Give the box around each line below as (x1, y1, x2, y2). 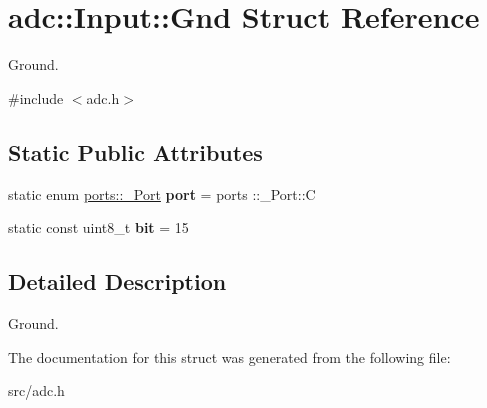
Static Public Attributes (8, 136, 263, 167)
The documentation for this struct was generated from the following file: (8, 346, 451, 367)
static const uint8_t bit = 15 (8, 217, 189, 238)
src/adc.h (8, 380, 65, 401)
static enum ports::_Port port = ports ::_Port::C (8, 183, 316, 204)
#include (8, 87, 64, 108)
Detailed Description (8, 266, 227, 297)
